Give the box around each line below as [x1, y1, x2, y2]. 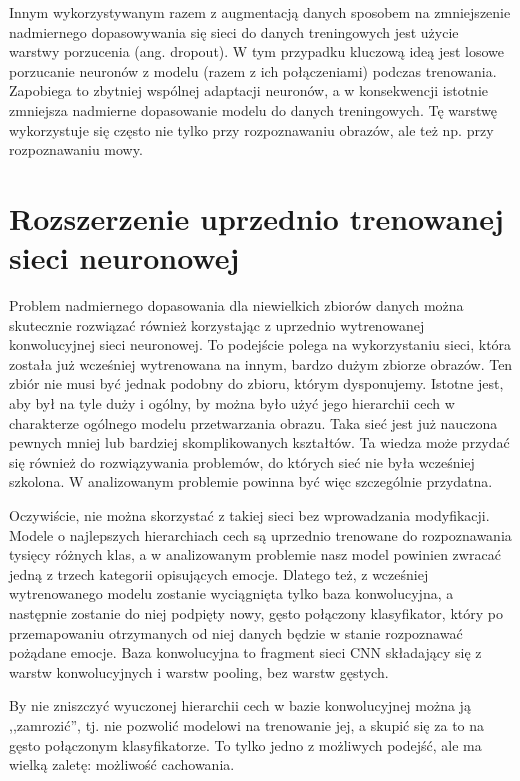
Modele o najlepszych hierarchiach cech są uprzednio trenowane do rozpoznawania [9, 524, 512, 545]
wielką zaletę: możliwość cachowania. [9, 754, 235, 775]
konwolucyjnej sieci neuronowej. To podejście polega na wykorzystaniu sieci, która [9, 334, 512, 355]
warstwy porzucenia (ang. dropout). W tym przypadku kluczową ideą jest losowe [9, 41, 505, 62]
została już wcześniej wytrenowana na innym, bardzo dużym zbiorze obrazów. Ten [9, 353, 513, 374]
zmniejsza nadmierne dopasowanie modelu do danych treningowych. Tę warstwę [9, 99, 497, 120]
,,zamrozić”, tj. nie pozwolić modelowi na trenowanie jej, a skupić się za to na [9, 714, 485, 735]
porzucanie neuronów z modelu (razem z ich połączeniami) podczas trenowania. [9, 60, 497, 81]
